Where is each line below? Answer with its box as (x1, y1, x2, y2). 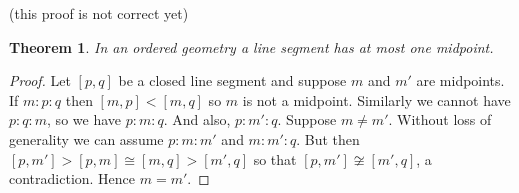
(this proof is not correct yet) (9, 3, 189, 23)
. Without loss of (388, 109, 492, 130)
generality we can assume (9, 128, 164, 149)
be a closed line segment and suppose (118, 70, 347, 91)
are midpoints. (416, 70, 505, 91)
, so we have (47, 109, 121, 130)
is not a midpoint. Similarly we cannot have (242, 89, 511, 110)
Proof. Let (9, 70, 71, 91)
